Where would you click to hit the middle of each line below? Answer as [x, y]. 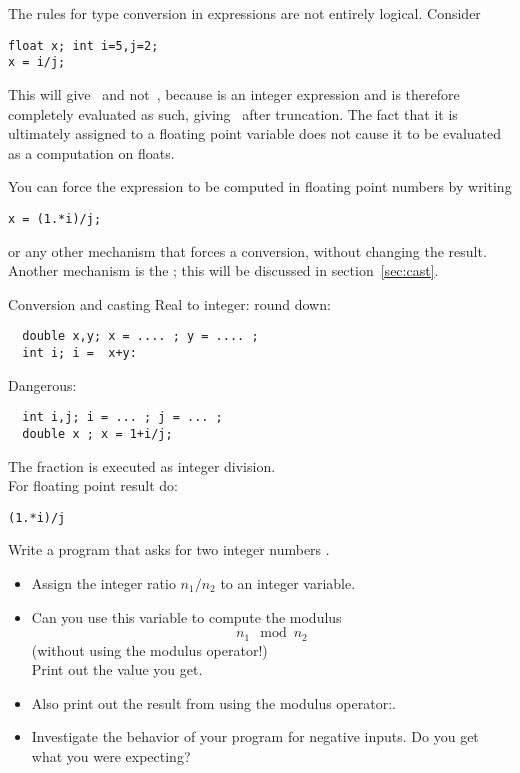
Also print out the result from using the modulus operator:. [213, 702]
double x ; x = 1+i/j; [97, 433]
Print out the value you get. [117, 669]
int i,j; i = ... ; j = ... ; [122, 417]
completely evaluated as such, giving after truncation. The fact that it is [233, 113]
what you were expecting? [111, 755]
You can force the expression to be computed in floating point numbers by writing [260, 186]
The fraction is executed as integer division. [142, 465]
